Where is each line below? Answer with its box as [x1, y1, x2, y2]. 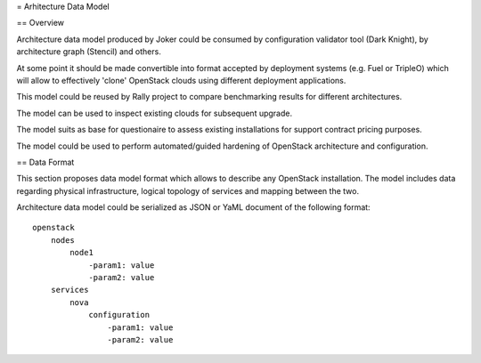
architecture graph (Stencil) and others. [16, 46, 162, 57]
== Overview [16, 18, 65, 28]
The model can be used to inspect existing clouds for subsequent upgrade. [16, 108, 293, 118]
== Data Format [16, 157, 75, 167]
